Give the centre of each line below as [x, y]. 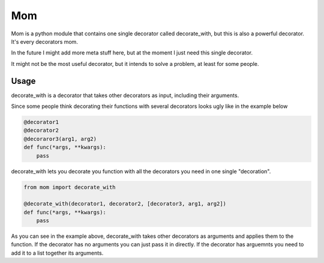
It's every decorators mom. [44, 41]
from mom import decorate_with [70, 187]
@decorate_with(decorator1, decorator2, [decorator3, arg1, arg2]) [125, 204]
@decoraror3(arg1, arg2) [60, 139]
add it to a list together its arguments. [57, 253]
